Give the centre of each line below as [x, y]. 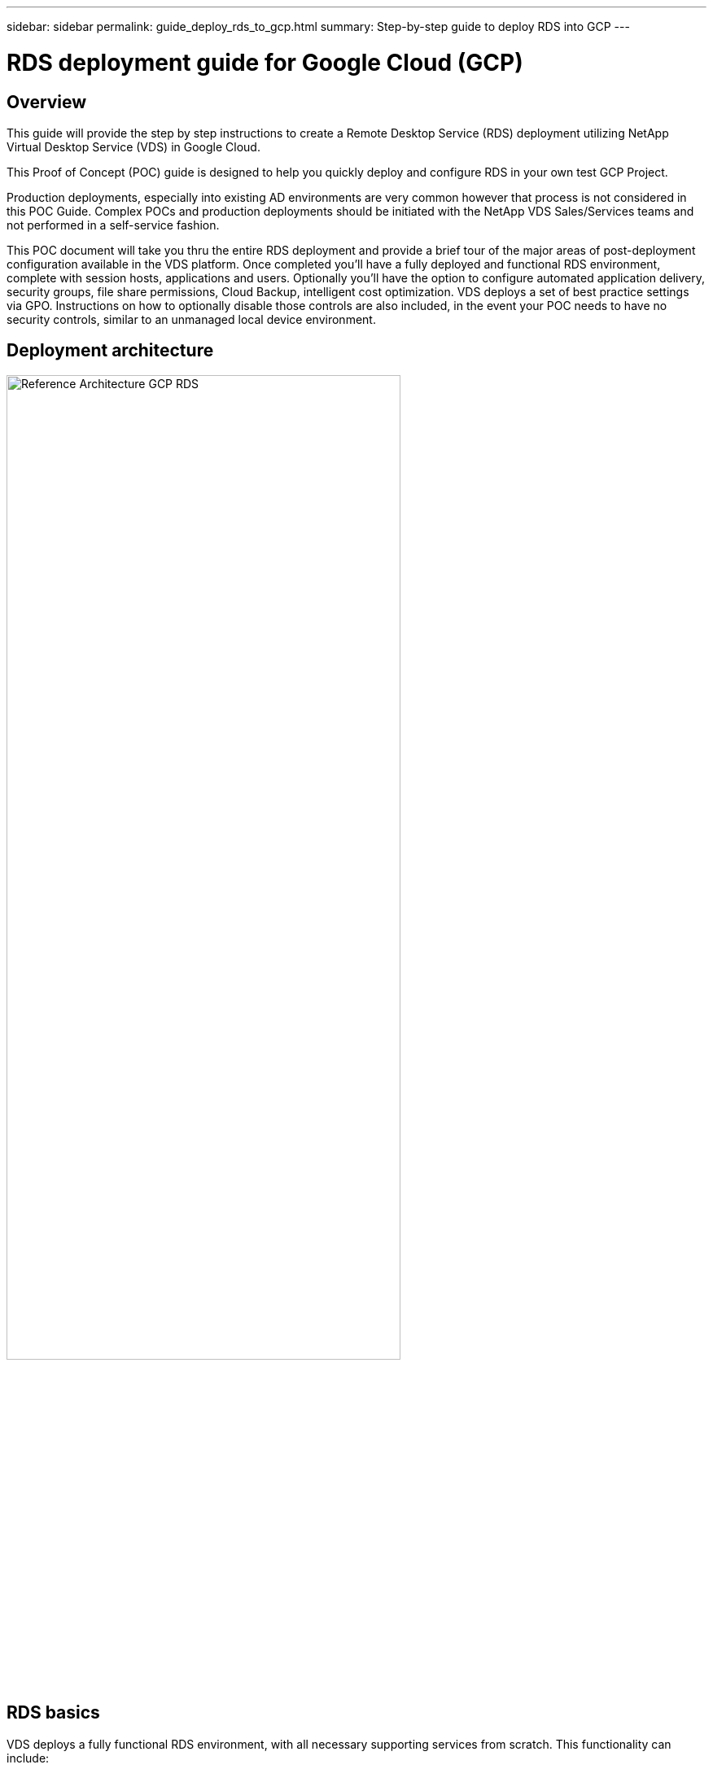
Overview [47, 102]
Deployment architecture [110, 351]
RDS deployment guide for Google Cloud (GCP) [265, 62]
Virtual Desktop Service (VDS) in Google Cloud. [133, 146]
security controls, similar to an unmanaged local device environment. [191, 319]
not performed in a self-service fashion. [113, 225]
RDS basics [53, 1713]
